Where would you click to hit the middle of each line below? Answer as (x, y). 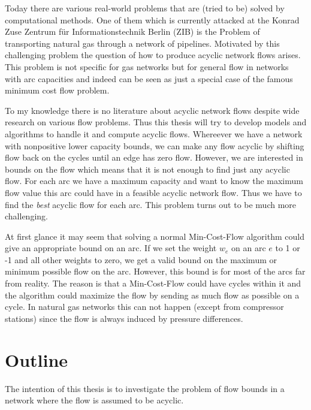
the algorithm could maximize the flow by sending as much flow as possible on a (152, 295)
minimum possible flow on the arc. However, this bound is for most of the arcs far (155, 271)
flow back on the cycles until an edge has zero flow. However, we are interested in (154, 157)
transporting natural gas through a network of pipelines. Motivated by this (142, 43)
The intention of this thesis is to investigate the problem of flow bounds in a (145, 388)
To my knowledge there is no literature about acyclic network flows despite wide (152, 110)
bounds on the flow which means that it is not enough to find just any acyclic (147, 169)
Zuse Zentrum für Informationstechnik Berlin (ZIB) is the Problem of (132, 31)
